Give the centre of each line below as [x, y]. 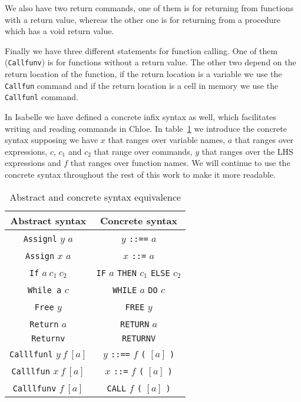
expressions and [33, 163]
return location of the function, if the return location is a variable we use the [143, 74]
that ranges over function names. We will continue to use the [180, 163]
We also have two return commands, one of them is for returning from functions [149, 8]
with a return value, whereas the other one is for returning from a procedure [143, 19]
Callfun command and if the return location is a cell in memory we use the [142, 85]
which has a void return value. [59, 31]
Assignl [40, 239]
